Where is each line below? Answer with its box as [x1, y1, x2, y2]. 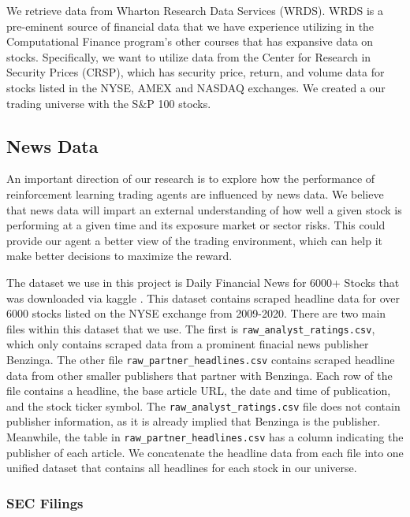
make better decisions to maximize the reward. [6, 247, 233, 264]
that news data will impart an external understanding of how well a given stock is [6, 201, 402, 218]
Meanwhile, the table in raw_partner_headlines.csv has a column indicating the [6, 429, 404, 445]
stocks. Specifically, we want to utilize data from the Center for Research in [6, 48, 371, 65]
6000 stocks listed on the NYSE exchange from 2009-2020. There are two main [6, 305, 386, 322]
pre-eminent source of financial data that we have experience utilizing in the [6, 17, 375, 34]
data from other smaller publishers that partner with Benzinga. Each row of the [6, 366, 393, 383]
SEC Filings [6, 493, 84, 512]
